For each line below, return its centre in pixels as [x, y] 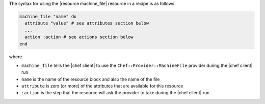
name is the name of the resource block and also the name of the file [91, 79]
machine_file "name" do [48, 16]
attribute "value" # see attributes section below [87, 23]
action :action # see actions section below [79, 37]
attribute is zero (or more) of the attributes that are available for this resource [102, 86]
